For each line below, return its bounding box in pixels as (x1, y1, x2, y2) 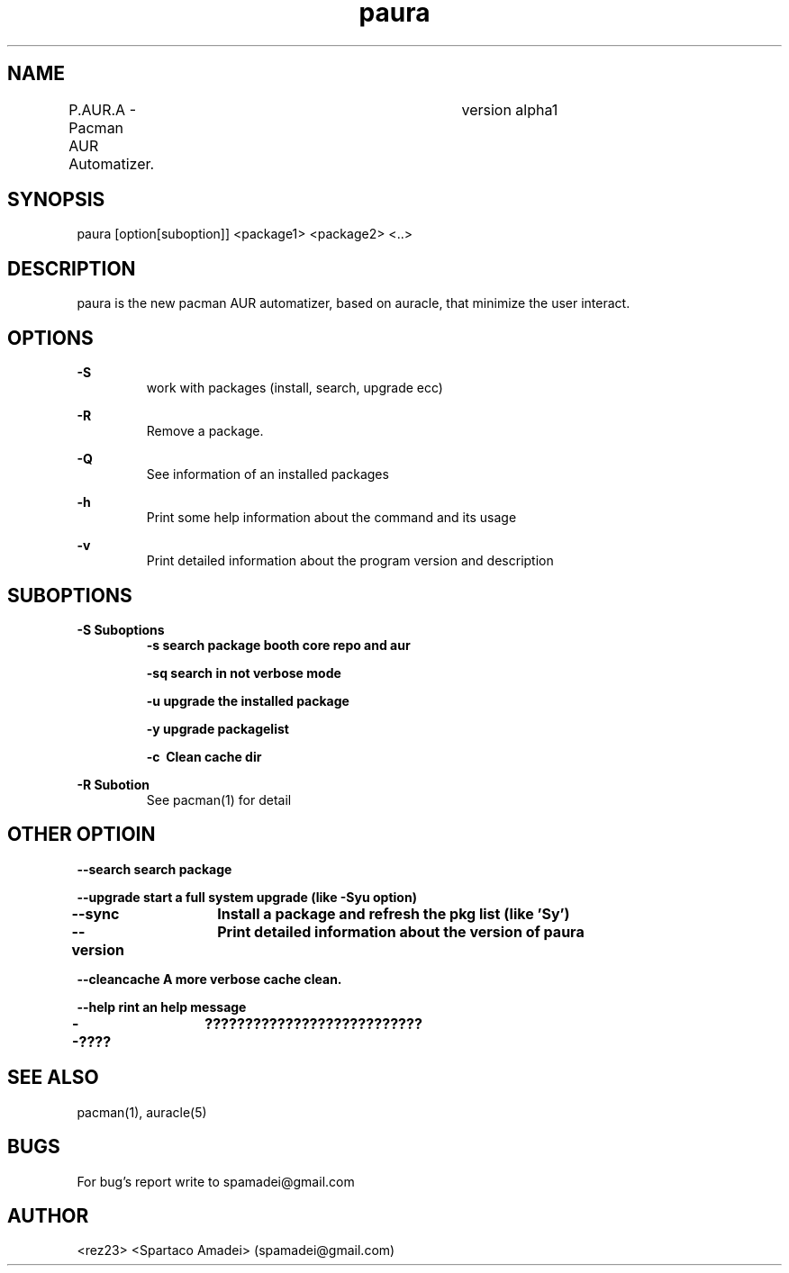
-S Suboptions (77, 621, 165, 637)
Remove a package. (146, 423, 264, 439)
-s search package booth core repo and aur (146, 636, 411, 653)
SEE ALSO (7, 1066, 99, 1089)
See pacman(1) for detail (146, 791, 292, 808)
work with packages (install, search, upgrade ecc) (146, 380, 443, 396)
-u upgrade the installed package (146, 692, 349, 709)
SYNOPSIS (7, 188, 105, 212)
